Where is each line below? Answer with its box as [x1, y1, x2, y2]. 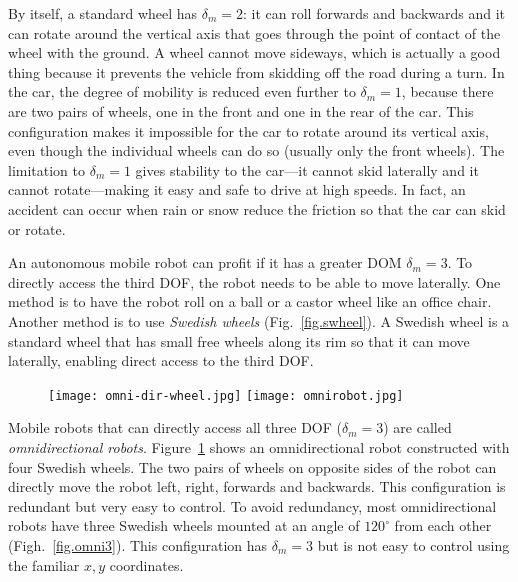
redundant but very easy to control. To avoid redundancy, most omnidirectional [8, 495, 497, 516]
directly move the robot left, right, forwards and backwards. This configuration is [8, 476, 506, 497]
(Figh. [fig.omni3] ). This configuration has [8, 534, 268, 555]
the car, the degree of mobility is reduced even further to [8, 81, 356, 102]
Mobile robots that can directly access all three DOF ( [8, 417, 342, 438]
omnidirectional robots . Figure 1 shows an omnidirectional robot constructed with [8, 436, 510, 457]
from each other [394, 515, 492, 536]
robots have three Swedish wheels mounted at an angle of [8, 515, 360, 536]
